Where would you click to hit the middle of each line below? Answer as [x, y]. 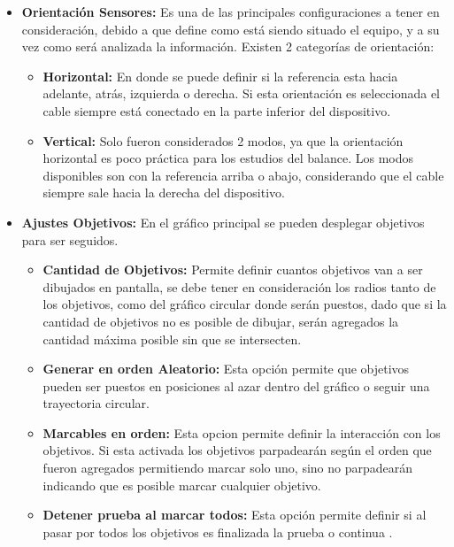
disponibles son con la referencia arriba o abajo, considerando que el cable [243, 175]
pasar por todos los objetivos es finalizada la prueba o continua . [218, 532]
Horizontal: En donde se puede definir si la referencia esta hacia [220, 76]
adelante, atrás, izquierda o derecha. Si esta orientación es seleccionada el [242, 93]
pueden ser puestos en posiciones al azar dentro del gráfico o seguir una [236, 385]
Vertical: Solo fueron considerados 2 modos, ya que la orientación [223, 140]
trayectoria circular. [96, 403]
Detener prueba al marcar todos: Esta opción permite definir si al [235, 515]
